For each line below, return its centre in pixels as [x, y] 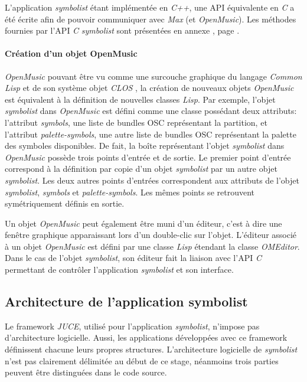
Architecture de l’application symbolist [126, 301]
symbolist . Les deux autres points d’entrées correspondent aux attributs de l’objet [152, 180]
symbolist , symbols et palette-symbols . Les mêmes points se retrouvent [130, 192]
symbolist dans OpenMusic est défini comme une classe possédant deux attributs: [151, 111]
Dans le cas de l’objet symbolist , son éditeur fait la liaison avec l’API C [133, 258]
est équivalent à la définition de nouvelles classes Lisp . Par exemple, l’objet [140, 99]
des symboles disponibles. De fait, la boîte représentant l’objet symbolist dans [145, 146]
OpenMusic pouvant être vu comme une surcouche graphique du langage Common [153, 76]
